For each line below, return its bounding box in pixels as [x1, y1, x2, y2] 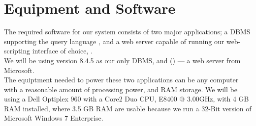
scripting [4, 46, 31, 56]
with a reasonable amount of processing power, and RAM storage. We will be [4, 84, 237, 94]
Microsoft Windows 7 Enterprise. [4, 113, 103, 123]
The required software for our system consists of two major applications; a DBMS [4, 26, 251, 37]
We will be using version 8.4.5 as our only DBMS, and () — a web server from [4, 55, 241, 65]
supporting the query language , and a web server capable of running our [4, 36, 224, 46]
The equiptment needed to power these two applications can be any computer [4, 75, 239, 85]
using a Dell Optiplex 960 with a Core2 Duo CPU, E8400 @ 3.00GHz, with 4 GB [4, 94, 249, 104]
